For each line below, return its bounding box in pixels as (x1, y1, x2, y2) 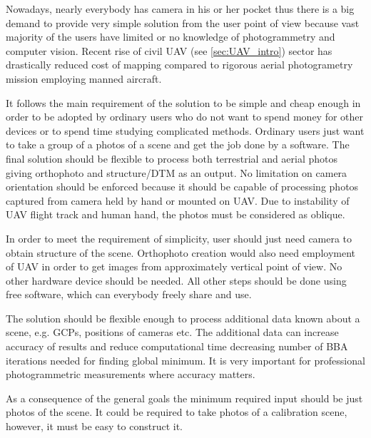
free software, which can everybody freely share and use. (6, 287, 252, 302)
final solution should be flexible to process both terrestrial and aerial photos (6, 151, 338, 165)
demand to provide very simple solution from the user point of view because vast (6, 15, 360, 30)
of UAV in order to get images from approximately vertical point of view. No (6, 259, 342, 274)
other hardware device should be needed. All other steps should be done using (6, 273, 347, 287)
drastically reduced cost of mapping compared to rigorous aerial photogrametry (6, 57, 353, 72)
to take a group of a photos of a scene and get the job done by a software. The (6, 137, 350, 152)
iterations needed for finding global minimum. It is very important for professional (6, 352, 365, 367)
